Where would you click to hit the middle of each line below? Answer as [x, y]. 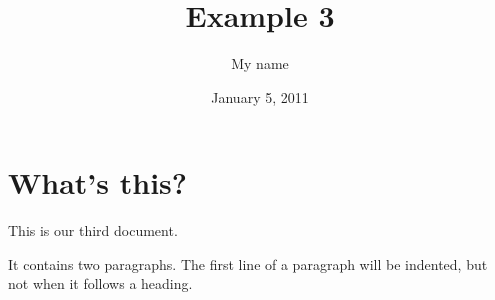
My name [260, 63]
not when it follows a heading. [100, 283]
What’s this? [97, 182]
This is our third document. [93, 230]
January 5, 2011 [260, 96]
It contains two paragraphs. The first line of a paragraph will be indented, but [248, 263]
